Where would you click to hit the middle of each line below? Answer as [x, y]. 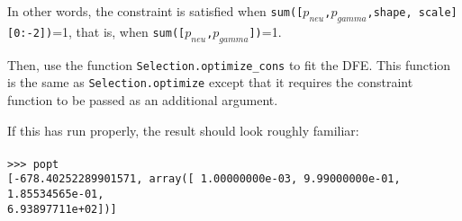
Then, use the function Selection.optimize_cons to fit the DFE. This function [229, 64]
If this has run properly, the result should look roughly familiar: [183, 130]
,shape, [390, 13]
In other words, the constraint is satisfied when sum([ [155, 11]
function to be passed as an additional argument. [143, 99]
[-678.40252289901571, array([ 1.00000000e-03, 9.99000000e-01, [204, 179]
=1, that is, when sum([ [119, 31]
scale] [438, 13]
